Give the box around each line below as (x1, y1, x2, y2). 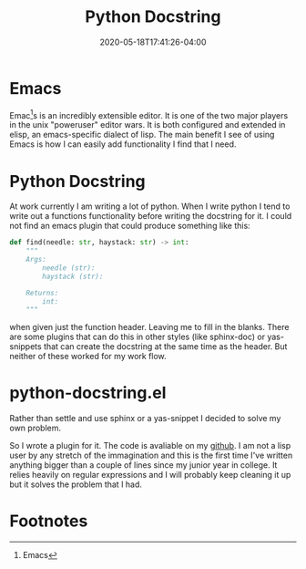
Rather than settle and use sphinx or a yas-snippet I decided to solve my (9, 413, 281, 424)
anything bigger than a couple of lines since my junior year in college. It (9, 460, 278, 471)
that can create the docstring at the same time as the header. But (44, 341, 288, 352)
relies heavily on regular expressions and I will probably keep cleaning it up (9, 470, 291, 481)
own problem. (9, 422, 62, 434)
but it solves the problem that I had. (9, 479, 143, 490)
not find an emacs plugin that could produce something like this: (9, 221, 250, 232)
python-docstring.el (9, 383, 167, 403)
